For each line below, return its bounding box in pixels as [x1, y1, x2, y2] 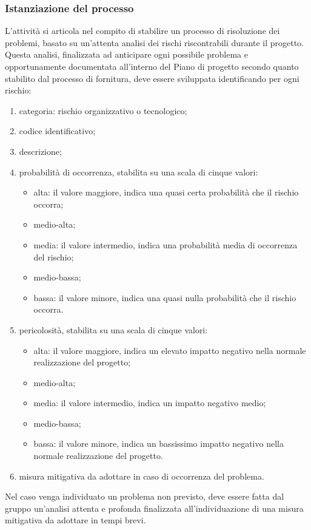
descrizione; [19, 144, 62, 157]
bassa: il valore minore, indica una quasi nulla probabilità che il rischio [33, 291, 296, 304]
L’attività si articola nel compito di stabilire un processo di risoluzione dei [5, 24, 280, 37]
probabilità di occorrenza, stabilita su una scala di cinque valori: [19, 165, 258, 178]
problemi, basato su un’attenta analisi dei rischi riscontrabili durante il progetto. [5, 36, 304, 49]
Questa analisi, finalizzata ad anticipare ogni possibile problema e [5, 48, 248, 61]
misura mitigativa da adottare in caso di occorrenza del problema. [19, 469, 264, 482]
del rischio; [33, 250, 74, 263]
